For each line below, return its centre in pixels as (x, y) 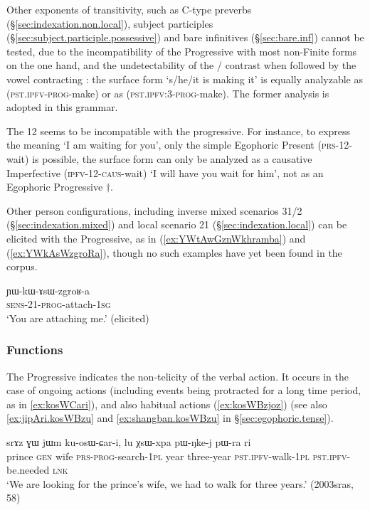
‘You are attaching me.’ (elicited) (78, 318)
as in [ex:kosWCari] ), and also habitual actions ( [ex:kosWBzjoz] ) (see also (167, 404)
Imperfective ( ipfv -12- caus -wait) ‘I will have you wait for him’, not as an (165, 172)
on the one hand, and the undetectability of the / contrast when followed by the (181, 65)
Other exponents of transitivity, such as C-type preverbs (129, 9)
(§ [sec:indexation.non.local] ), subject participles (110, 23)
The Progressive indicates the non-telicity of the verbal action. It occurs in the (178, 376)
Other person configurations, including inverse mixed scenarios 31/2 (154, 210)
